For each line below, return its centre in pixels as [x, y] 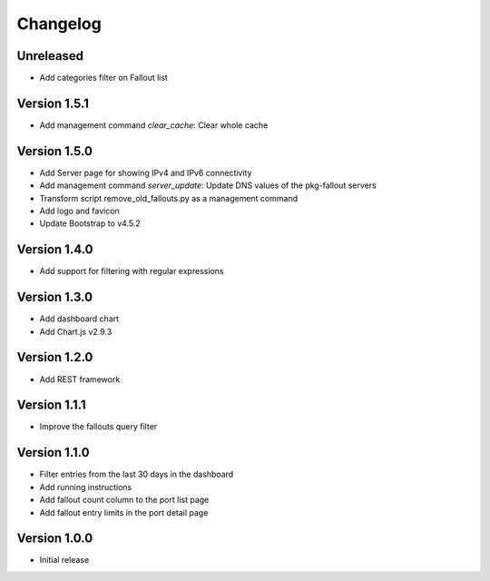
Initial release [64, 560]
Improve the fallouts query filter [98, 427]
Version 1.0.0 [55, 539]
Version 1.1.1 [51, 405]
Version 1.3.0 [55, 297]
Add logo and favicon [79, 211]
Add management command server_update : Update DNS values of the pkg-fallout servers [208, 185]
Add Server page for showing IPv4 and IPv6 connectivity [146, 172]
